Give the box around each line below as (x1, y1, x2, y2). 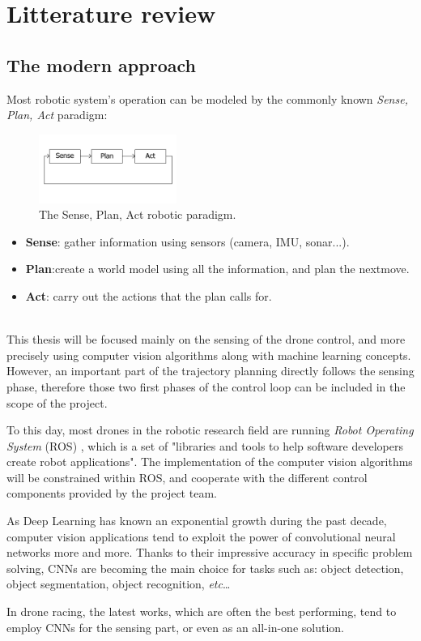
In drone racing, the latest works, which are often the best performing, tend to (6, 603, 397, 620)
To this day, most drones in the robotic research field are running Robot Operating (6, 421, 414, 438)
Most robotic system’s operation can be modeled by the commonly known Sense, (6, 90, 408, 107)
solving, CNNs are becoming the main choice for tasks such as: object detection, (6, 559, 404, 576)
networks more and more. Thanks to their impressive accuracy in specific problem (6, 544, 413, 561)
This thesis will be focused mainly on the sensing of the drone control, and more (6, 331, 406, 348)
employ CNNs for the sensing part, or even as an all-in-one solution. (6, 618, 344, 635)
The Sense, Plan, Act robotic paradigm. (39, 206, 236, 223)
